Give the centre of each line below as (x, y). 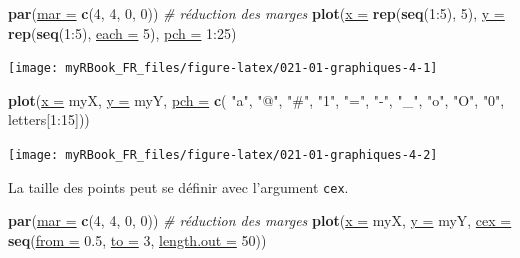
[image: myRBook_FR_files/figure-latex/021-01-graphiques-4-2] (223, 155)
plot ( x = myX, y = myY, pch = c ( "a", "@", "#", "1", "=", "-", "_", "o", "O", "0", (256, 99)
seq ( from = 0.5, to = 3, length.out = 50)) (137, 239)
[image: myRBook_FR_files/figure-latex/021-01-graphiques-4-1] (223, 68)
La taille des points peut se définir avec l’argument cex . (178, 186)
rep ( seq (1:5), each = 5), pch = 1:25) (122, 32)
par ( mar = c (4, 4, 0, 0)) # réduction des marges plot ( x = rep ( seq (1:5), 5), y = (256, 13)
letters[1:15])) (49, 119)
